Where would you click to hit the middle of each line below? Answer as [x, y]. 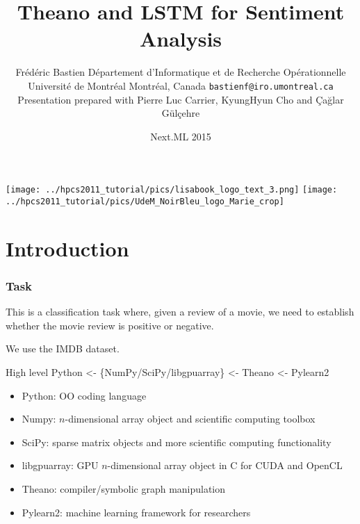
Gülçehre [181, 113]
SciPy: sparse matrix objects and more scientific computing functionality [177, 442]
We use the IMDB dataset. [63, 349]
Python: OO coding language [84, 395]
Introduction [67, 248]
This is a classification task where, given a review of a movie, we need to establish [180, 312]
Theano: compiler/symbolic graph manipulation [124, 489]
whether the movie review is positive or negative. [110, 325]
